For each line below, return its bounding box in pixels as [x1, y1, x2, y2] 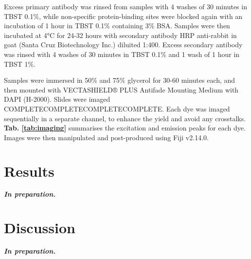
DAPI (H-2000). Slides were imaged [4, 94, 110, 104]
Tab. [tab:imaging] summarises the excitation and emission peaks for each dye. [4, 123, 246, 133]
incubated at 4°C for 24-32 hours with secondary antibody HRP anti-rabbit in [4, 30, 237, 40]
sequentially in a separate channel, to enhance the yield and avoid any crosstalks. [4, 113, 246, 123]
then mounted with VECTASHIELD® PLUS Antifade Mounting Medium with [4, 84, 239, 94]
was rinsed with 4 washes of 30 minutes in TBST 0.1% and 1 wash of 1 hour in [4, 49, 240, 59]
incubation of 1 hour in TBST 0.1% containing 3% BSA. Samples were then [4, 20, 230, 31]
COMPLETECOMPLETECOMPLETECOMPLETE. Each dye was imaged [4, 103, 230, 113]
